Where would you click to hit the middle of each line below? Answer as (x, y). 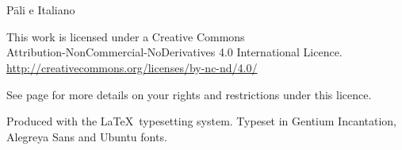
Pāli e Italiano (41, 10)
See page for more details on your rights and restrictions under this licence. (189, 94)
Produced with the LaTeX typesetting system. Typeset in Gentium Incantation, (202, 121)
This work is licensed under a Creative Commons (126, 36)
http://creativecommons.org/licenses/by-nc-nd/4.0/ (132, 67)
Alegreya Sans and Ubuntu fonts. (87, 136)
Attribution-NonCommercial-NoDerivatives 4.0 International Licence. (174, 52)
